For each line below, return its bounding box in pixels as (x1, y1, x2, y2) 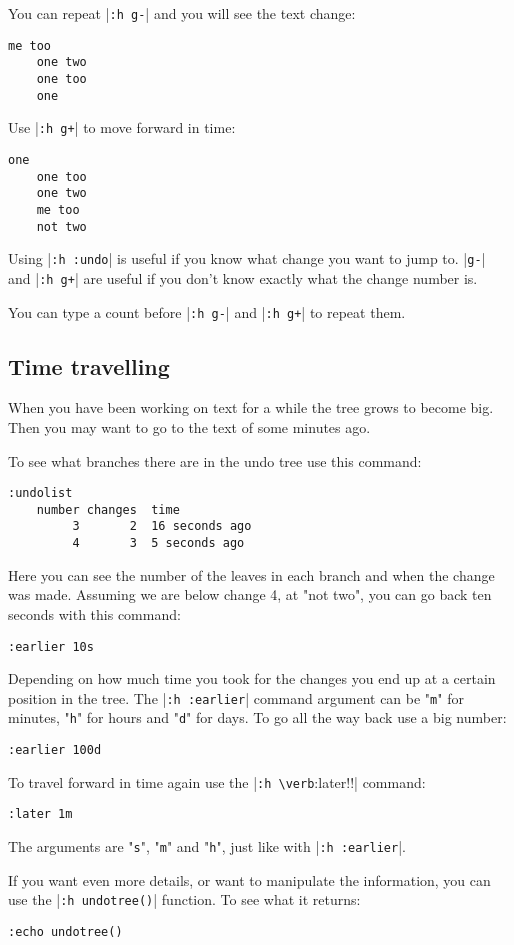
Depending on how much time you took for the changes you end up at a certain (8, 668, 496, 689)
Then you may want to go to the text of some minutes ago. (8, 416, 371, 437)
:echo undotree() (8, 925, 123, 940)
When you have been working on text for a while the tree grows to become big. (8, 397, 494, 418)
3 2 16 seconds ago (72, 519, 252, 534)
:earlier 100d (8, 743, 102, 758)
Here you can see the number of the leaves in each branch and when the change (8, 564, 495, 585)
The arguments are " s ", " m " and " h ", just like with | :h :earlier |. (8, 836, 406, 857)
